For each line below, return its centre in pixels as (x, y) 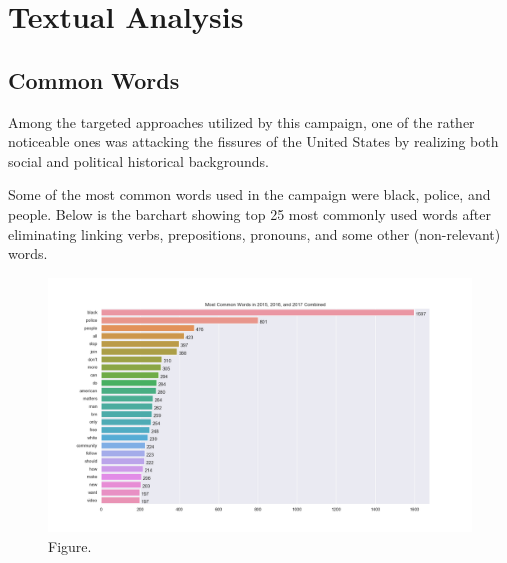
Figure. (70, 545)
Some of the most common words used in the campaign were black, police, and (249, 194)
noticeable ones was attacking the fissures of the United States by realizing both (253, 141)
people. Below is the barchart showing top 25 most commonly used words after (249, 213)
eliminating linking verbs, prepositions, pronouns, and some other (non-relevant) (254, 233)
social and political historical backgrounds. (138, 160)
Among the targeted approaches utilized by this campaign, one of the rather (241, 121)
